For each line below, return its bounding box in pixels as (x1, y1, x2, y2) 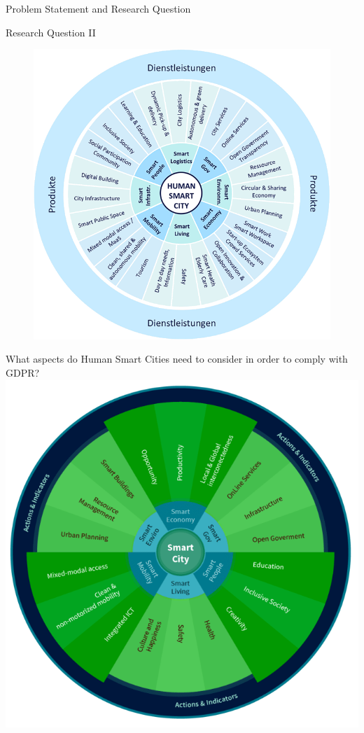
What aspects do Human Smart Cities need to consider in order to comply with (6, 351, 348, 366)
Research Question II (6, 25, 96, 39)
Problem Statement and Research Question (6, 1, 191, 15)
